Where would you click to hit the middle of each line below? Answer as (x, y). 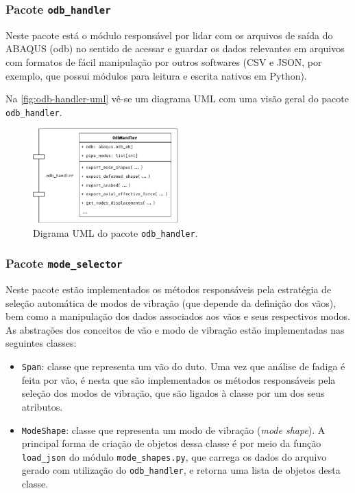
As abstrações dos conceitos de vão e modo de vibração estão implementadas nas (175, 329)
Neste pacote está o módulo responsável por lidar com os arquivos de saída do (169, 35)
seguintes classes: (41, 343)
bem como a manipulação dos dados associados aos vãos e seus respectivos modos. (178, 316)
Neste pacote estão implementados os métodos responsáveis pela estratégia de (169, 289)
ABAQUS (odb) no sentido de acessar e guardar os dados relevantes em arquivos (175, 48)
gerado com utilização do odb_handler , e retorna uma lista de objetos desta (181, 470)
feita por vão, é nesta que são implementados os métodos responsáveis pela (179, 379)
